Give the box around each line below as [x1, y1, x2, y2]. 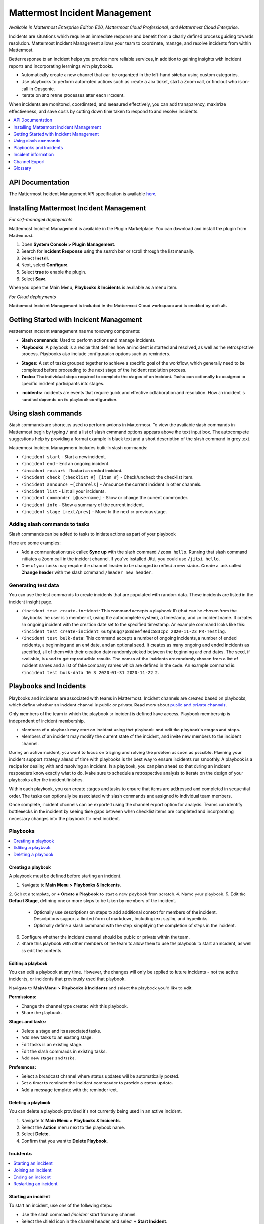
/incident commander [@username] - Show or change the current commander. [21, 495, 189, 501]
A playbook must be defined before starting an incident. [9, 873, 122, 879]
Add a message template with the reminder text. [21, 1087, 118, 1093]
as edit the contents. [21, 947, 63, 953]
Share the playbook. [21, 1010, 62, 1015]
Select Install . [21, 255, 49, 261]
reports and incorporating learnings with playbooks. [9, 63, 114, 69]
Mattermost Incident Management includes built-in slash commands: [9, 445, 148, 450]
